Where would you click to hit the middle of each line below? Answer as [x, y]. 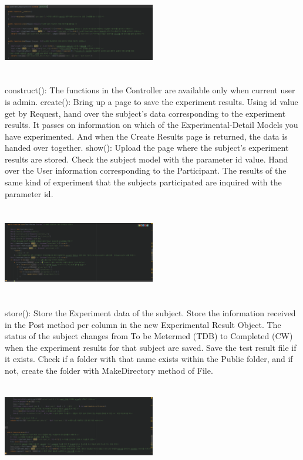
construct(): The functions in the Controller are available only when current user [150, 90]
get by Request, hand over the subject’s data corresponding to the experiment [145, 113]
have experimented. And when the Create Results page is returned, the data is [146, 136]
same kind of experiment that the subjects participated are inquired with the [143, 182]
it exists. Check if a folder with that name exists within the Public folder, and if [149, 359]
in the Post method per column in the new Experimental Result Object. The [143, 324]
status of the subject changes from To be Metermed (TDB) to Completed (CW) [149, 336]
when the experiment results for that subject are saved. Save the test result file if [151, 347]
